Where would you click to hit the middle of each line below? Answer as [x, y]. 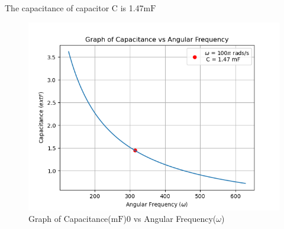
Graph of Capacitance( [70, 219]
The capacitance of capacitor [57, 8]
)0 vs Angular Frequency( [170, 219]
